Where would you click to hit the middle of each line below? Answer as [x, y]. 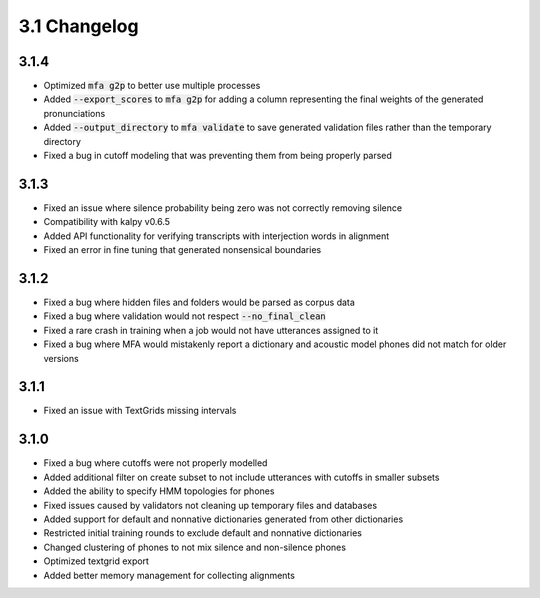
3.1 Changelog [78, 26]
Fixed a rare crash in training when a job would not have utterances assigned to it [211, 330]
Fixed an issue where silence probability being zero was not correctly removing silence [223, 207]
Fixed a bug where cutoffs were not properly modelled [155, 463]
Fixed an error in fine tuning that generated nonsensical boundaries [182, 250]
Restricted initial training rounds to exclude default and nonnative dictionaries [202, 533]
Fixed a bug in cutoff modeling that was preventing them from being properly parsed [217, 156]
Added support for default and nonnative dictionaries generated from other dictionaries [223, 519]
